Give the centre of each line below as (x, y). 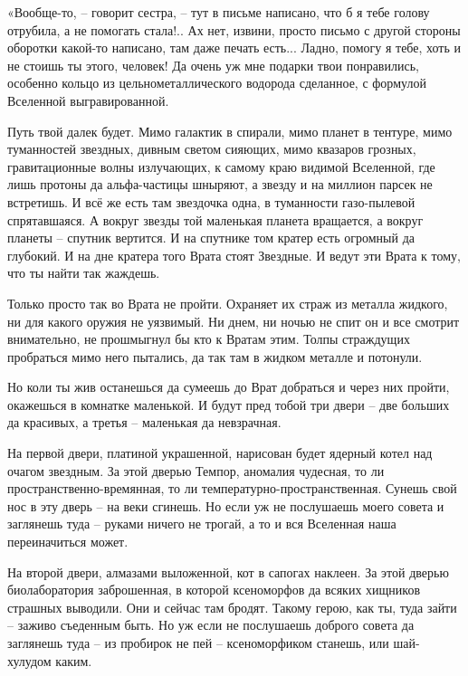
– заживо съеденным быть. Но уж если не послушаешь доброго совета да (211, 625)
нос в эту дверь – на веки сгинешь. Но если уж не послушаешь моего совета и (226, 505)
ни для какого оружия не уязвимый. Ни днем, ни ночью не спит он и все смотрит (234, 321)
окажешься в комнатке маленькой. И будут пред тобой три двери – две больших (229, 404)
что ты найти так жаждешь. (84, 273)
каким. (74, 660)
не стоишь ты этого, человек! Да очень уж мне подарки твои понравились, (213, 65)
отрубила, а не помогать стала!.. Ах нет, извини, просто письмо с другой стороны (234, 29)
